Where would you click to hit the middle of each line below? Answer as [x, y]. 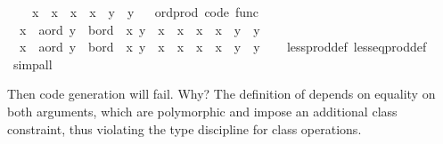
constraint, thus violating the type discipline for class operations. [185, 128]
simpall [33, 64]
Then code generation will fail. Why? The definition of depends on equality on [221, 94]
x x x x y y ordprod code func [145, 12]
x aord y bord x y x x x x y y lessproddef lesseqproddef [223, 47]
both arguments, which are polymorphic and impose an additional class [202, 111]
